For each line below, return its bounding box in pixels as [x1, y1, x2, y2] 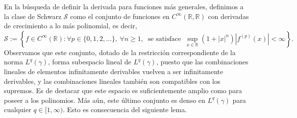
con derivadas [208, 11, 249, 21]
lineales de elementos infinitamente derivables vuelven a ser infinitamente [4, 66, 223, 76]
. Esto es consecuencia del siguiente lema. [63, 104, 187, 115]
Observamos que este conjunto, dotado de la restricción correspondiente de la [4, 47, 236, 57]
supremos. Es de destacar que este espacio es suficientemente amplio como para [4, 85, 242, 96]
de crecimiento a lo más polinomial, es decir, [4, 20, 137, 31]
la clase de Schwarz [4, 11, 62, 21]
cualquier [4, 104, 31, 115]
